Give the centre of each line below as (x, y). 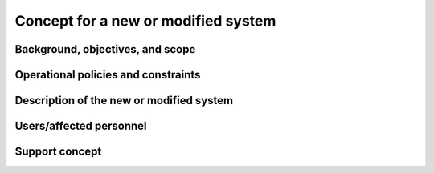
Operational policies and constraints (108, 75)
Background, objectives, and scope (105, 49)
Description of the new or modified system (124, 101)
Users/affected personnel (81, 126)
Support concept (58, 152)
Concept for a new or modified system (145, 21)
